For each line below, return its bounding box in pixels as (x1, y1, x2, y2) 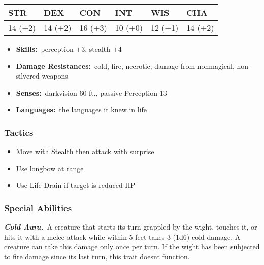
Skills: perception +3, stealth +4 (16, 44, 122, 54)
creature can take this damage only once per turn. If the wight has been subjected (4, 241, 260, 252)
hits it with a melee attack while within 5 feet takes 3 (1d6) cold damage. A (4, 231, 241, 242)
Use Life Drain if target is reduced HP (16, 180, 136, 191)
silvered (16, 70, 40, 81)
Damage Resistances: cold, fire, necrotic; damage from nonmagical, (16, 60, 235, 71)
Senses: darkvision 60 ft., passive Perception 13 (16, 87, 167, 98)
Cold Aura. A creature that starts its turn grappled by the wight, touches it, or (4, 221, 257, 232)
